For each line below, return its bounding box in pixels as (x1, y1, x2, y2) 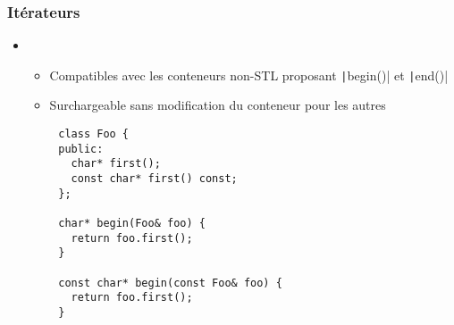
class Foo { (58, 128, 130, 141)
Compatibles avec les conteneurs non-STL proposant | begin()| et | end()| (49, 65, 449, 84)
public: (58, 142, 104, 155)
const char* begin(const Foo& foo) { (58, 276, 282, 289)
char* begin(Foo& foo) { (58, 217, 206, 229)
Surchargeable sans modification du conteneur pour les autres (49, 96, 386, 114)
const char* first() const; (71, 172, 238, 186)
